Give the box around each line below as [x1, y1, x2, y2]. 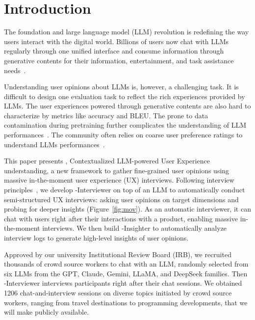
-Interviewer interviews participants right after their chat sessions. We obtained [4, 278, 242, 288]
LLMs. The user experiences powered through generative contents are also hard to [4, 101, 251, 111]
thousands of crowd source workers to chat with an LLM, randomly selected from [4, 259, 249, 269]
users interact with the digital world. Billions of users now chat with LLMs [4, 36, 229, 46]
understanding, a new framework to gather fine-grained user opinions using [4, 165, 229, 175]
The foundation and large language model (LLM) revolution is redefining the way [4, 27, 249, 37]
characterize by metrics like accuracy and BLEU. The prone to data [4, 110, 208, 120]
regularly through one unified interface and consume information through [4, 46, 224, 56]
